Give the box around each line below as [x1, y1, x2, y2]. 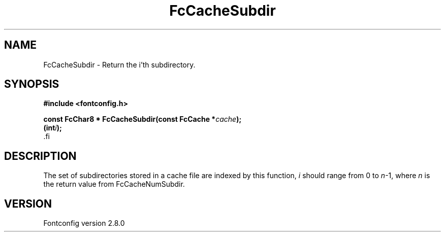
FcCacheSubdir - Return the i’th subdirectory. [43, 60, 196, 69]
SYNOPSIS [4, 78, 59, 91]
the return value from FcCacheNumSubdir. [43, 180, 185, 189]
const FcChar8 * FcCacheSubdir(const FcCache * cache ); [43, 115, 242, 124]
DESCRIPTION [4, 149, 77, 162]
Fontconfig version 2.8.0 [43, 219, 125, 228]
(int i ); [43, 123, 62, 132]
